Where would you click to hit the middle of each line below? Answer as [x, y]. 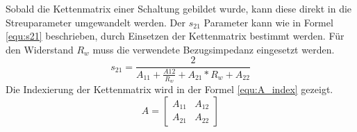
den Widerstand [40, 49]
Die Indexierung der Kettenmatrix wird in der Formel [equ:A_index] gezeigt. [169, 89]
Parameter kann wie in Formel [268, 22]
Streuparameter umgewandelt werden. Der [96, 22]
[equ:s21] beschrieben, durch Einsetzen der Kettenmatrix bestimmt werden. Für [175, 36]
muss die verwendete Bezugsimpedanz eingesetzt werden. [214, 49]
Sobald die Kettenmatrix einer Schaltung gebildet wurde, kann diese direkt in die [179, 8]
